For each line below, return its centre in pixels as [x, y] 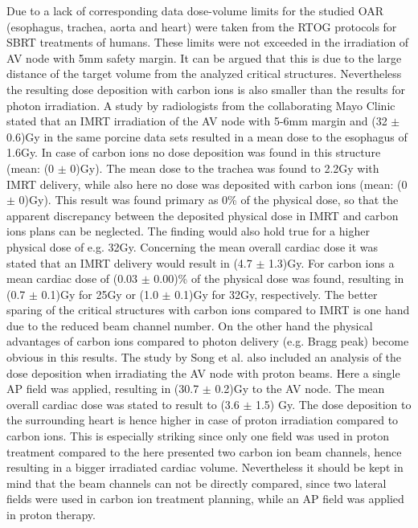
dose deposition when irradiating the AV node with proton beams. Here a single [203, 372]
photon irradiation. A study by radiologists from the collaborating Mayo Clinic [201, 105]
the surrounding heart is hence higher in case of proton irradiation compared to [203, 420]
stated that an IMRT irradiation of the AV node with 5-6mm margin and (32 [197, 121]
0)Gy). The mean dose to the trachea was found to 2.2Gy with [225, 168]
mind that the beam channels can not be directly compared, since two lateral [197, 483]
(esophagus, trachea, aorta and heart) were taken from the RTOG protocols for [202, 26]
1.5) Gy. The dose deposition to [333, 404]
